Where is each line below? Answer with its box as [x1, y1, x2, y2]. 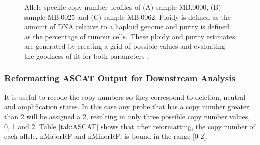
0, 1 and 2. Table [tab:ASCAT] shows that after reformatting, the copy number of [4, 121, 255, 131]
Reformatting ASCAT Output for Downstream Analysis [4, 72, 235, 84]
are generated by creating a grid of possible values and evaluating [24, 41, 225, 51]
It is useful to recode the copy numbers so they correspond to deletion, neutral [4, 91, 246, 102]
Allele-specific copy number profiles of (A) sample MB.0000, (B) [24, 2, 221, 12]
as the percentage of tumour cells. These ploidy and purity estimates [24, 31, 235, 41]
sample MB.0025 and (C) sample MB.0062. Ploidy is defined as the [24, 11, 231, 22]
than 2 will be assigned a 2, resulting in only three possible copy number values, [4, 111, 250, 121]
